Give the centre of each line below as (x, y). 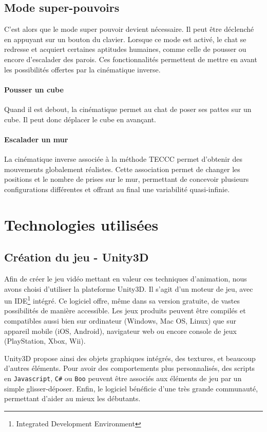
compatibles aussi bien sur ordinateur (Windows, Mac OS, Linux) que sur (120, 320)
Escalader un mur (36, 139)
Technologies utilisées (81, 224)
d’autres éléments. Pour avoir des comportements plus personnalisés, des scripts (130, 368)
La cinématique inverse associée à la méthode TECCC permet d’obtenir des (123, 158)
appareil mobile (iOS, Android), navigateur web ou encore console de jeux (120, 331)
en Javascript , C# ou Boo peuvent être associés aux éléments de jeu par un (123, 378)
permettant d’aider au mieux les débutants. (72, 398)
